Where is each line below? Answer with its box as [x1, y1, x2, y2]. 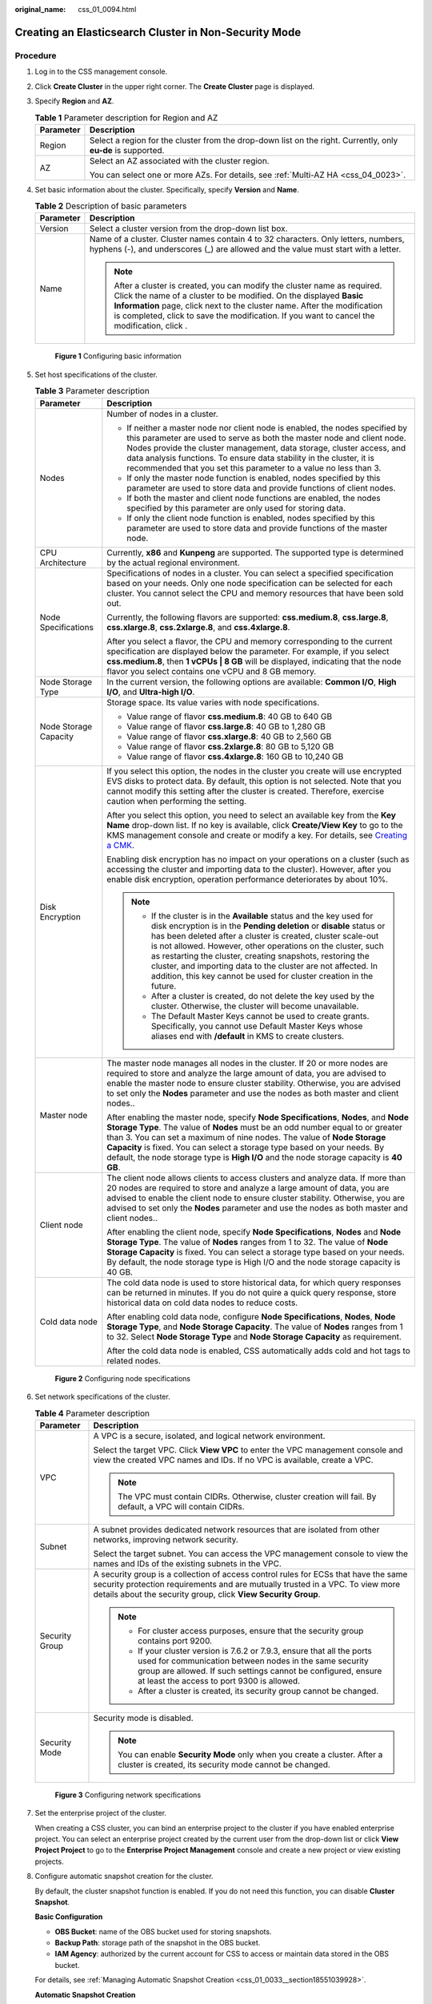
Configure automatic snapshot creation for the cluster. [34, 1872, 214, 1881]
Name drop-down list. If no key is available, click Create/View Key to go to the [106, 819, 403, 830]
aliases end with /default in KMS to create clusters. [150, 1030, 344, 1041]
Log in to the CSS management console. [34, 67, 168, 76]
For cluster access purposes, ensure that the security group [137, 1625, 364, 1636]
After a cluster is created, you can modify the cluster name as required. [114, 281, 382, 292]
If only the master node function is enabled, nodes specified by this [126, 472, 381, 483]
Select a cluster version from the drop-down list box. [89, 223, 288, 234]
